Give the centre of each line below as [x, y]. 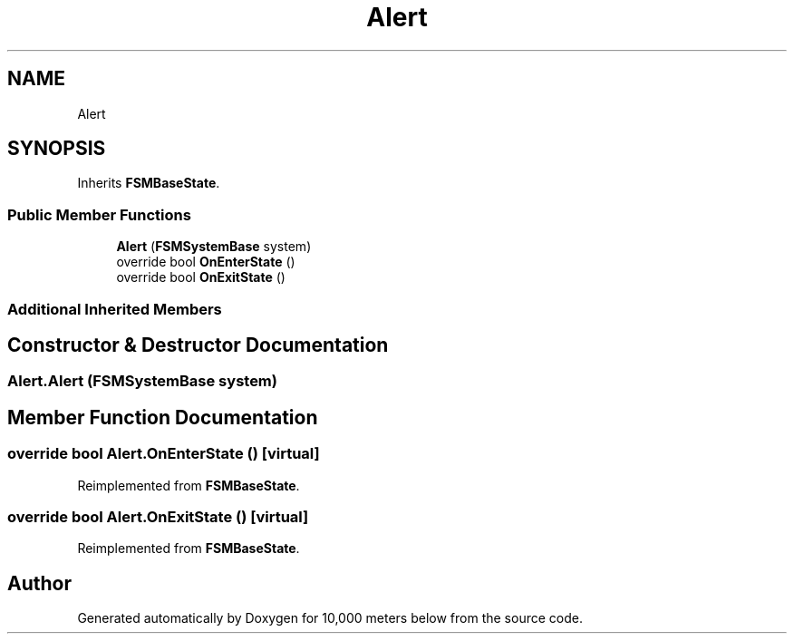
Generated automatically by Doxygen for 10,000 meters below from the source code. [330, 618]
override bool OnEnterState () [206, 262]
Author [39, 583]
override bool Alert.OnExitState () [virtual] [158, 517]
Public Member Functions [99, 214]
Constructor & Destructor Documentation [198, 345]
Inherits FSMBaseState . [149, 183]
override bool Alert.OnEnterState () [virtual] [164, 454]
